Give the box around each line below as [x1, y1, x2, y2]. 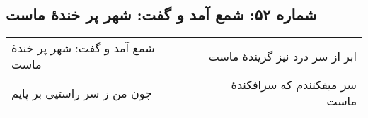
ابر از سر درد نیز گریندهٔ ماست [208, 47, 357, 64]
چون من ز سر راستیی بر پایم [11, 84, 152, 101]
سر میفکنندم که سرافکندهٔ [231, 76, 357, 93]
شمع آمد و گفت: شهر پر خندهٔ [11, 40, 155, 57]
